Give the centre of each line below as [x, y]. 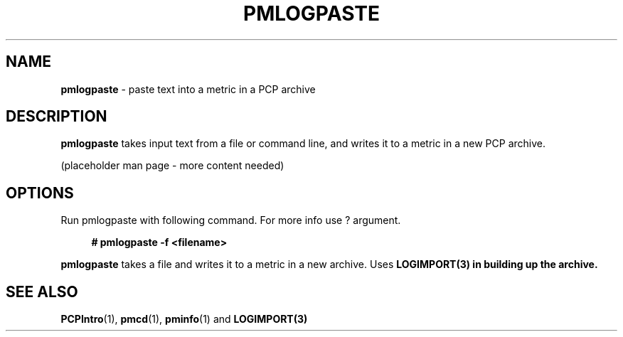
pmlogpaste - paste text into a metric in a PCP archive [188, 89]
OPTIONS [40, 193]
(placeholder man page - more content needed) [172, 166]
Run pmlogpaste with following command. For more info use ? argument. [231, 220]
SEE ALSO [42, 291]
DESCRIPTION [57, 117]
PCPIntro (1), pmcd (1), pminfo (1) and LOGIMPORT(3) [184, 319]
